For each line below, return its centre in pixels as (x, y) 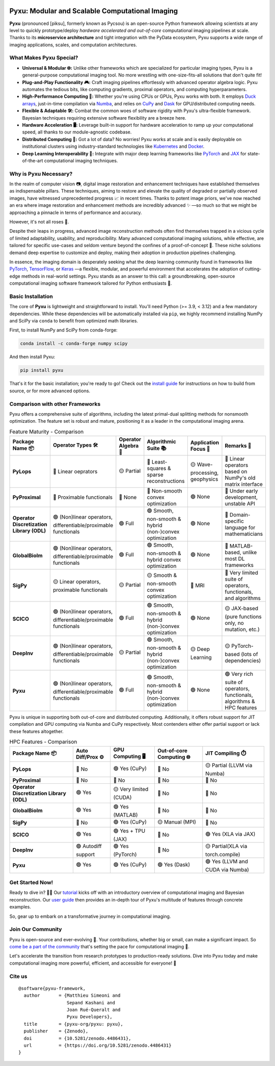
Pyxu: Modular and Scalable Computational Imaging (94, 11)
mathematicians (244, 534)
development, (241, 498)
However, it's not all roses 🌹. (39, 222)
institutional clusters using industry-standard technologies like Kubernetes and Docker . (113, 146)
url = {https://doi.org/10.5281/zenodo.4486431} (98, 1045)
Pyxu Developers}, (90, 1017)
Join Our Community (36, 930)
